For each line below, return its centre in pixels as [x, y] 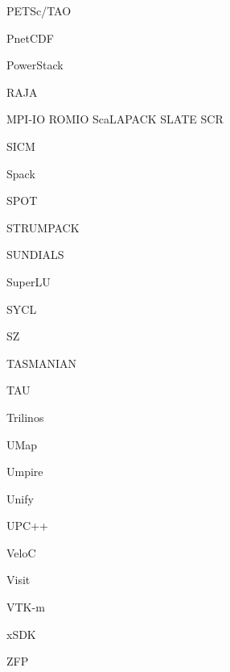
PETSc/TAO [39, 10]
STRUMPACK [43, 227]
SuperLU [29, 281]
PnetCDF [30, 38]
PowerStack [35, 65]
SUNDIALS [35, 255]
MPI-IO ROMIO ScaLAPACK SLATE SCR [115, 119]
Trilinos [25, 417]
